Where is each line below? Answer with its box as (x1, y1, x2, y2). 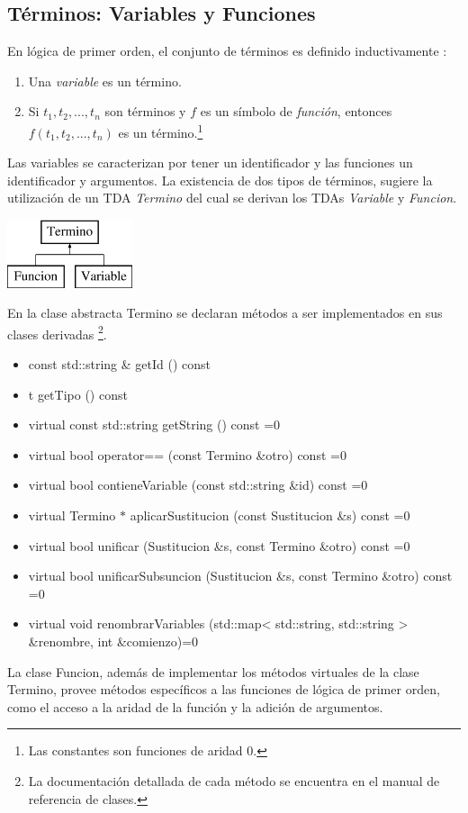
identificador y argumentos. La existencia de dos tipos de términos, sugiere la (7, 170, 433, 189)
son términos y (104, 102, 186, 121)
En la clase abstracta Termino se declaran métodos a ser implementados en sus (7, 303, 443, 322)
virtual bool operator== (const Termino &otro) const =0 (28, 445, 346, 464)
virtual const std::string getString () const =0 (28, 415, 281, 434)
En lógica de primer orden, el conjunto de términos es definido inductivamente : (7, 41, 447, 60)
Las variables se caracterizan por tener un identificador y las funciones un (7, 153, 413, 172)
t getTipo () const (28, 384, 128, 403)
